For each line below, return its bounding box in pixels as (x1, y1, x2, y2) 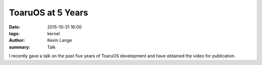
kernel (47, 30, 60, 36)
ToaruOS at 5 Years (9, 7, 88, 18)
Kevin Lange (47, 38, 72, 43)
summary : (9, 44, 31, 50)
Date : (9, 24, 20, 30)
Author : (9, 38, 25, 43)
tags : (9, 30, 20, 36)
